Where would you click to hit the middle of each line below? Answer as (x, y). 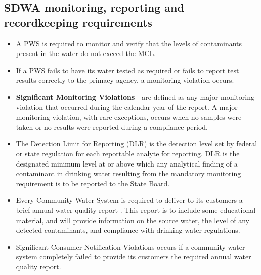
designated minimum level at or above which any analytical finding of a (127, 163)
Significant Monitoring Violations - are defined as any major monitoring (135, 97)
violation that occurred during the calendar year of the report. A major (127, 107)
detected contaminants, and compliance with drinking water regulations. (128, 230)
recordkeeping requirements (78, 22)
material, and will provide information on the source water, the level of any (133, 220)
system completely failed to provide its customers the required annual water (134, 257)
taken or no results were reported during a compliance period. (112, 126)
